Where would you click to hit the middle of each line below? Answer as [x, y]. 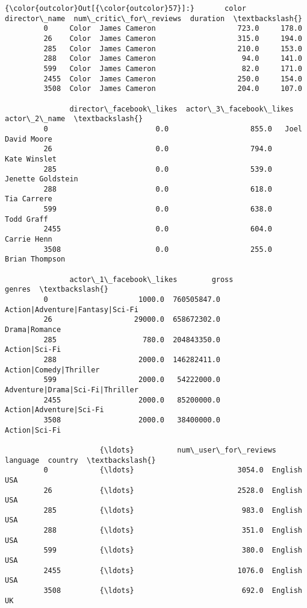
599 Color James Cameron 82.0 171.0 [173, 68]
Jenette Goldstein [42, 179]
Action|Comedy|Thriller [52, 370]
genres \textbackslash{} [57, 290]
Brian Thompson [35, 259]
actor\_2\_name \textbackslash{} [74, 119]
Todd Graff [26, 219]
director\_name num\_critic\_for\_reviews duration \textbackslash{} [153, 18]
